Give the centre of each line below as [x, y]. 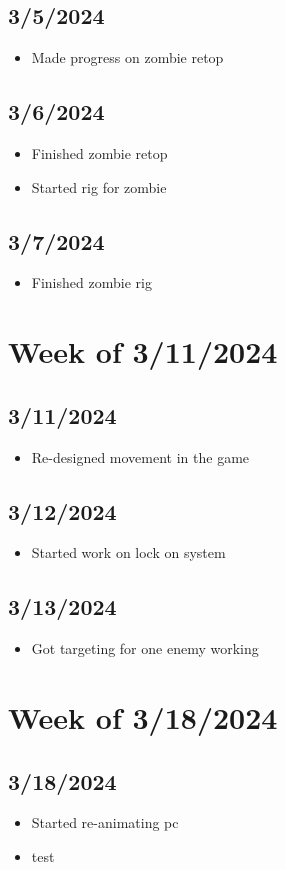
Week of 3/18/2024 [143, 716]
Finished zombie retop [99, 153]
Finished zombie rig [91, 282]
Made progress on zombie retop [127, 57]
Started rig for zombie [99, 186]
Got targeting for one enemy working [145, 648]
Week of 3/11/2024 [143, 351]
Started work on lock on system [128, 552]
